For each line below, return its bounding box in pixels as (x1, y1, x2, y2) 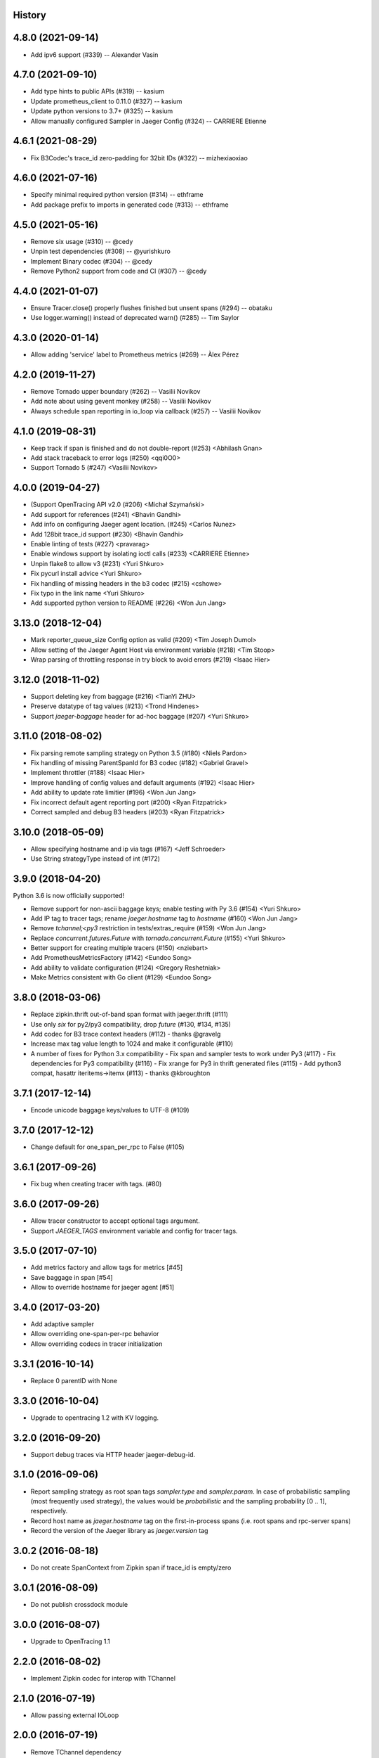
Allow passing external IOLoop (30, 1711, 119, 1719)
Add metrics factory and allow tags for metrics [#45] (30, 1263, 183, 1272)
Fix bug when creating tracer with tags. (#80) (30, 1180, 162, 1188)
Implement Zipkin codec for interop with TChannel (30, 1674, 175, 1682)
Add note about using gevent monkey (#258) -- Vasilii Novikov (30, 397, 211, 406)
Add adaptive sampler (30, 1320, 95, 1328)
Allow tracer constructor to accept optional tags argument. (30, 1217, 200, 1225)
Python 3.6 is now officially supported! (13, 892, 125, 900)
